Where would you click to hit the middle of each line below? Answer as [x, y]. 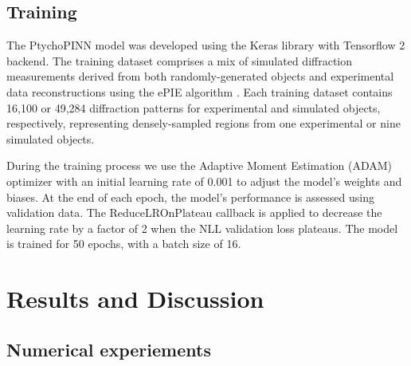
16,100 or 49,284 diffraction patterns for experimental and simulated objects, [194, 107]
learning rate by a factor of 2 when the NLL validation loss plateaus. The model [202, 228]
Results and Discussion [135, 299]
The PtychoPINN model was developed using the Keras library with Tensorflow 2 [206, 45]
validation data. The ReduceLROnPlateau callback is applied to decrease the [194, 213]
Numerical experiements [109, 349]
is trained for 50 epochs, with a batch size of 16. [124, 244]
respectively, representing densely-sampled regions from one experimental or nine [204, 123]
